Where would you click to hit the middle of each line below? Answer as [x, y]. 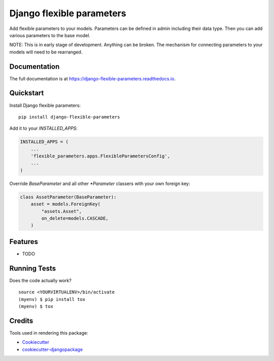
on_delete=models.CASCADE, [75, 218]
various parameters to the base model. [50, 35]
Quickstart [27, 93]
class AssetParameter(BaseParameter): [68, 197]
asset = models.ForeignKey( [66, 204]
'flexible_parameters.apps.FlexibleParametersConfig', [100, 156]
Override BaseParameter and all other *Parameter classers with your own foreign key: [100, 184]
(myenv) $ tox [36, 306]
